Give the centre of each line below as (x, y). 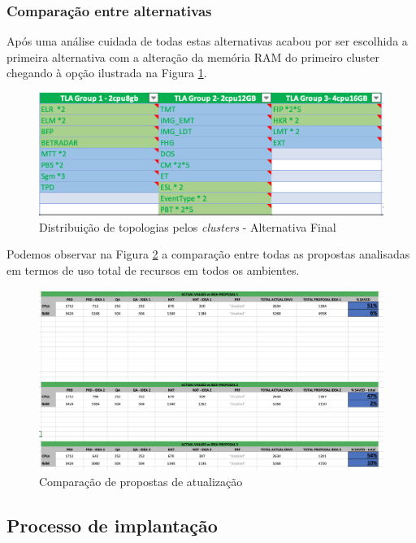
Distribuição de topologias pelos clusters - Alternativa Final (188, 226)
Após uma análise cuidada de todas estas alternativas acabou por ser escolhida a (207, 41)
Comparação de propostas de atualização (141, 482)
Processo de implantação (112, 526)
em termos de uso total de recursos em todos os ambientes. (153, 269)
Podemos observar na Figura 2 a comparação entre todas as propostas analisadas (208, 254)
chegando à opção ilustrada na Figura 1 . (107, 73)
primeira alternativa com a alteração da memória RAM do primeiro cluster (193, 56)
